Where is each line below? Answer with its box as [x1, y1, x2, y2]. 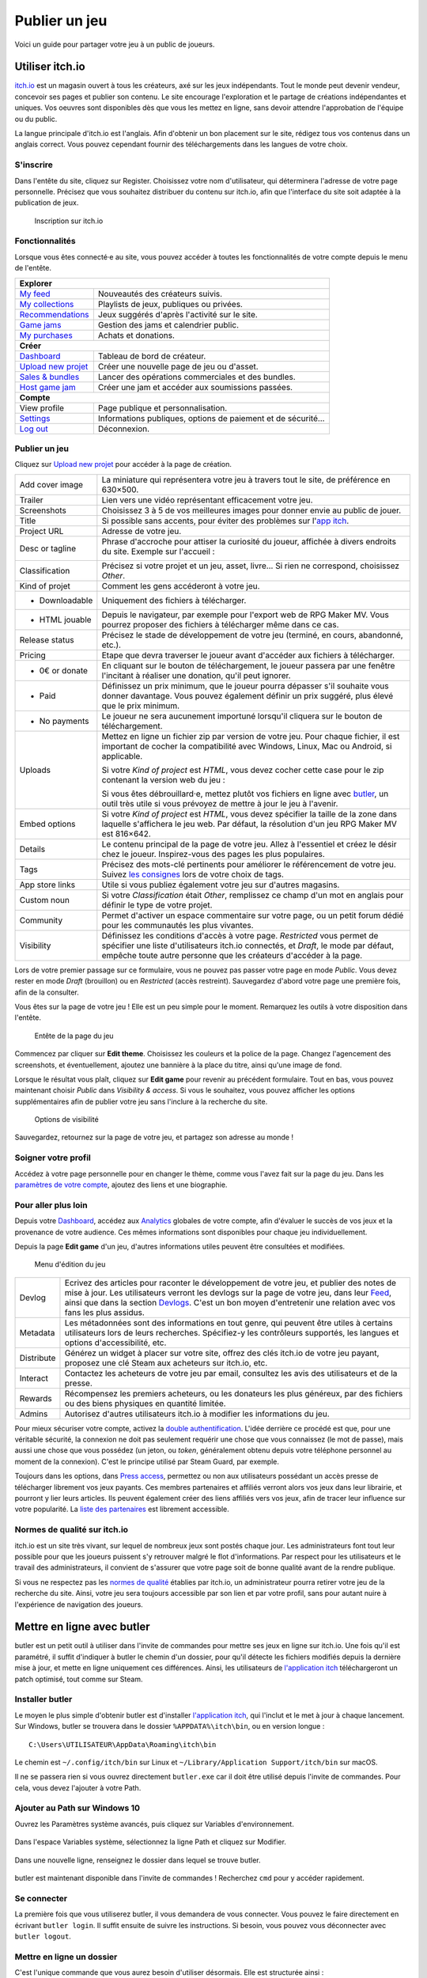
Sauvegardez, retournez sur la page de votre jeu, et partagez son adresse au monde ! [14, 1132, 294, 1142]
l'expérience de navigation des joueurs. [14, 1599, 144, 1609]
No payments [39, 715, 89, 726]
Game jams [19, 319, 62, 330]
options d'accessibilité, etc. [64, 1337, 167, 1348]
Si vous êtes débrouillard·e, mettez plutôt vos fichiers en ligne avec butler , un [101, 788, 389, 799]
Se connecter [14, 1893, 67, 1904]
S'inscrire [14, 159, 53, 170]
